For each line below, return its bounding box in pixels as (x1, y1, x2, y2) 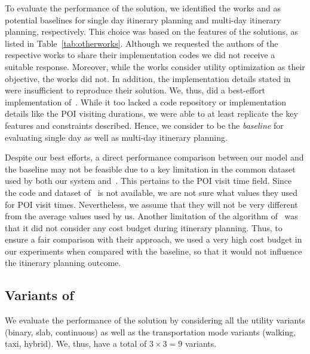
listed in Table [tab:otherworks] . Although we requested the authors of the (5, 37, 278, 49)
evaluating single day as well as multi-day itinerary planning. (5, 131, 228, 143)
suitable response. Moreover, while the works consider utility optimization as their (5, 60, 305, 72)
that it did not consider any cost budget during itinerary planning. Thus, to (5, 221, 283, 234)
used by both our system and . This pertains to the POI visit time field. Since (5, 174, 292, 187)
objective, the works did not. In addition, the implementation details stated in (5, 72, 291, 84)
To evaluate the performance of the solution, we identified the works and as (5, 2, 281, 14)
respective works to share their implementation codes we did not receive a (5, 49, 275, 61)
